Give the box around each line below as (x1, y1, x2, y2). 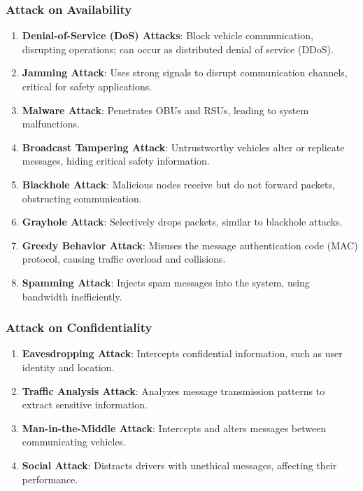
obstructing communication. (22, 191, 142, 205)
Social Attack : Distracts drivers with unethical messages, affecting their (22, 457, 337, 472)
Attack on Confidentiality (6, 319, 152, 336)
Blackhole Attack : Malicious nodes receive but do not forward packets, (22, 177, 335, 191)
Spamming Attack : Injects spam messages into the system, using (22, 275, 310, 289)
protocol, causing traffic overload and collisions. (22, 251, 226, 266)
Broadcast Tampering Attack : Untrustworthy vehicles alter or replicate (22, 139, 345, 154)
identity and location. (22, 359, 115, 374)
